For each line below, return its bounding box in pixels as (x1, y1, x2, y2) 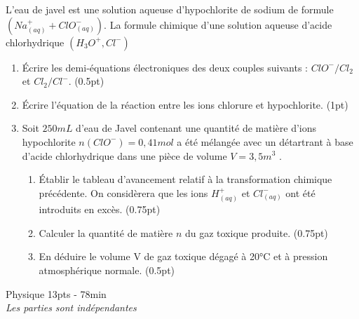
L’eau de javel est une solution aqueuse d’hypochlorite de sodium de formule (6, 2, 334, 16)
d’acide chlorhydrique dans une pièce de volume (22, 148, 227, 163)
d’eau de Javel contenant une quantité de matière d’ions (76, 121, 317, 135)
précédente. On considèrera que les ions (39, 185, 208, 200)
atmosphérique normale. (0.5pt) (39, 262, 175, 277)
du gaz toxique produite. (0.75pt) (184, 225, 328, 240)
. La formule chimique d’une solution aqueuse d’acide (104, 17, 332, 32)
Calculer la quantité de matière (39, 225, 173, 240)
